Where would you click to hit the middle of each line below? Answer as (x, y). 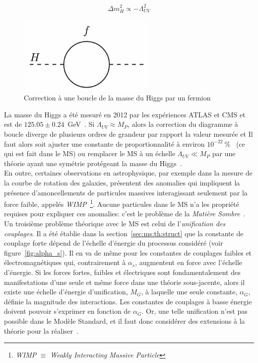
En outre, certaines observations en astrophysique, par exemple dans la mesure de (128, 173)
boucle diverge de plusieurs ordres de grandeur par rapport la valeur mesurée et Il (129, 134)
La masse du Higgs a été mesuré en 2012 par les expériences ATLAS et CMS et (125, 114)
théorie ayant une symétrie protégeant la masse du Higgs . (93, 163)
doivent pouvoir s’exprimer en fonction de (67, 311)
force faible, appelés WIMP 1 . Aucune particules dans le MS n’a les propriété (122, 203)
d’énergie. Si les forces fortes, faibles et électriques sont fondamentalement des (122, 272)
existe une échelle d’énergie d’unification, (66, 292)
